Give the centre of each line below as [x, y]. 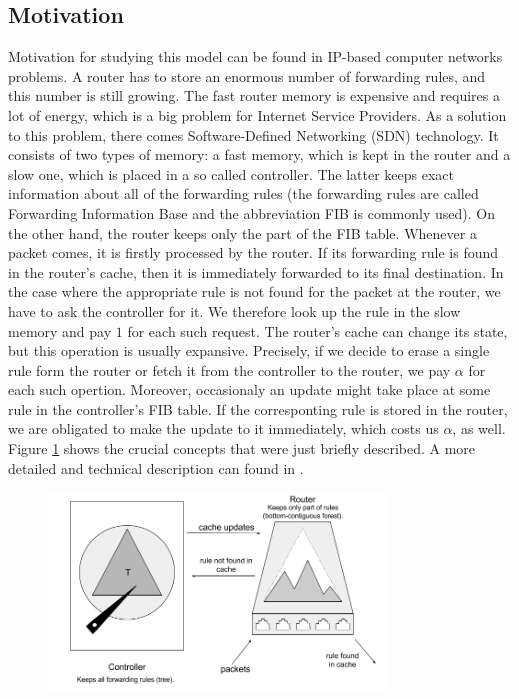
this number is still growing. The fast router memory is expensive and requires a [254, 95]
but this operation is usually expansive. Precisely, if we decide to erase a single [249, 350]
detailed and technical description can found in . [156, 467]
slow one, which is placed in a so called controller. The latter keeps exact [231, 173]
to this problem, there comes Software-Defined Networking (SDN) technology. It [253, 134]
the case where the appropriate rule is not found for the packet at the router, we [254, 291]
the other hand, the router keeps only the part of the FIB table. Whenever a [242, 232]
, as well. [479, 428]
